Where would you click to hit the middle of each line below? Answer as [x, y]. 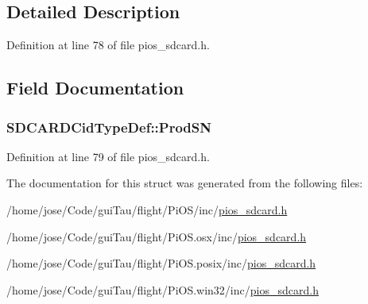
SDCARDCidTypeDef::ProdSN [109, 127]
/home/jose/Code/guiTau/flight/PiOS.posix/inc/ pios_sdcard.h [161, 263]
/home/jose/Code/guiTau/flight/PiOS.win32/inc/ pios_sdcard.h [163, 289]
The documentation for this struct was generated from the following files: [185, 183]
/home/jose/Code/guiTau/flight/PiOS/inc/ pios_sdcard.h [147, 209]
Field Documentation [95, 88]
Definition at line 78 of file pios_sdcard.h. [108, 45]
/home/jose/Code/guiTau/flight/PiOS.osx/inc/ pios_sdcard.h [157, 236]
